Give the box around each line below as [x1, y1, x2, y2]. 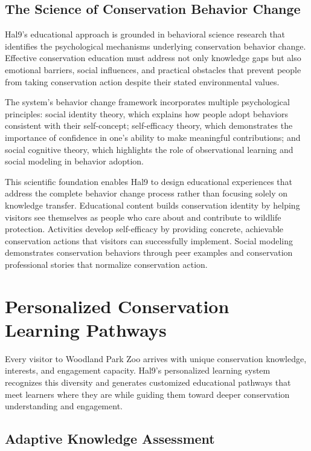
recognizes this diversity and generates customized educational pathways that [5, 375, 291, 388]
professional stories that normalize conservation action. [5, 258, 208, 270]
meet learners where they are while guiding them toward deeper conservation [5, 388, 290, 400]
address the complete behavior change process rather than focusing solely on [5, 187, 288, 200]
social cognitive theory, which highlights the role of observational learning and [5, 143, 293, 155]
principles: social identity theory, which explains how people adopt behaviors [5, 107, 289, 120]
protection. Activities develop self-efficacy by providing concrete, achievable [5, 222, 284, 235]
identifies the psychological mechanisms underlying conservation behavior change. [5, 39, 306, 52]
